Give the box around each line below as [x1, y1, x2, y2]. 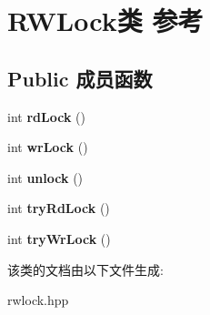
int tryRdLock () [7, 198, 110, 218]
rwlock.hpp [7, 290, 69, 310]
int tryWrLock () [7, 229, 111, 248]
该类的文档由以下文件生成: [7, 259, 164, 279]
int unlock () [7, 168, 84, 187]
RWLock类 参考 [7, 2, 204, 39]
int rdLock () [7, 107, 85, 126]
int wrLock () [7, 137, 88, 157]
